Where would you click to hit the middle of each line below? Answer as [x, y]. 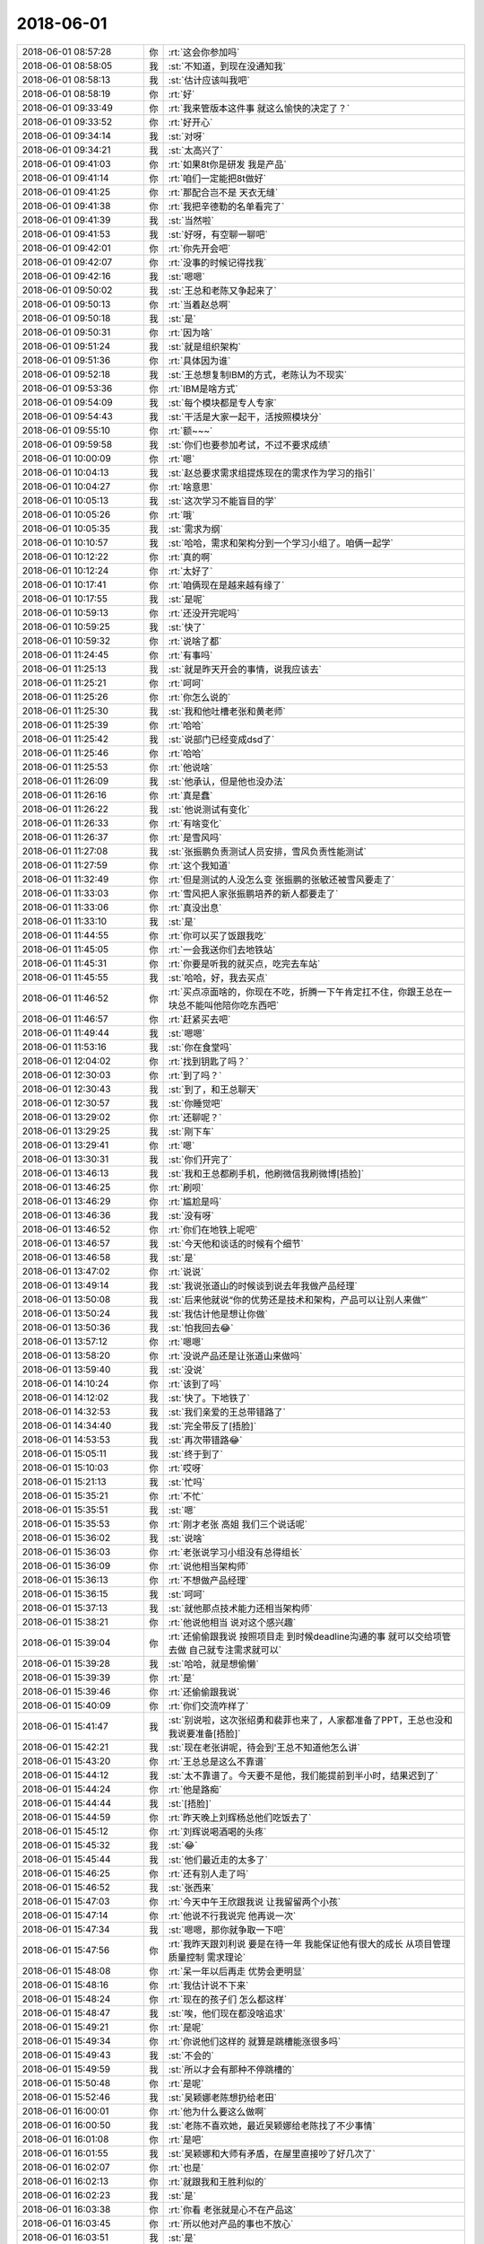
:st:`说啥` [186, 1538]
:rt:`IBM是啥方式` [203, 389]
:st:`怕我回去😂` [201, 1328]
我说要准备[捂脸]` [204, 1733]
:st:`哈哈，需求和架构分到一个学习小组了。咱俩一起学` [281, 543]
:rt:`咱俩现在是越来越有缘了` [226, 585]
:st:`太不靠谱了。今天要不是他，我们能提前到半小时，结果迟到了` [303, 1775]
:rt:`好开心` [190, 122]
